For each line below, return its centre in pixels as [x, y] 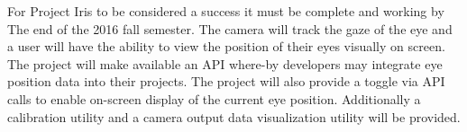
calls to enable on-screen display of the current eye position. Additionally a [214, 98]
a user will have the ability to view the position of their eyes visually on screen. [226, 46]
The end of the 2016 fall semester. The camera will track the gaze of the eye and [230, 28]
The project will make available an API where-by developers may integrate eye [225, 63]
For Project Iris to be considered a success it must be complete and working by [226, 11]
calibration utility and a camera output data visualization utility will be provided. [234, 116]
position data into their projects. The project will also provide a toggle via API [226, 81]
